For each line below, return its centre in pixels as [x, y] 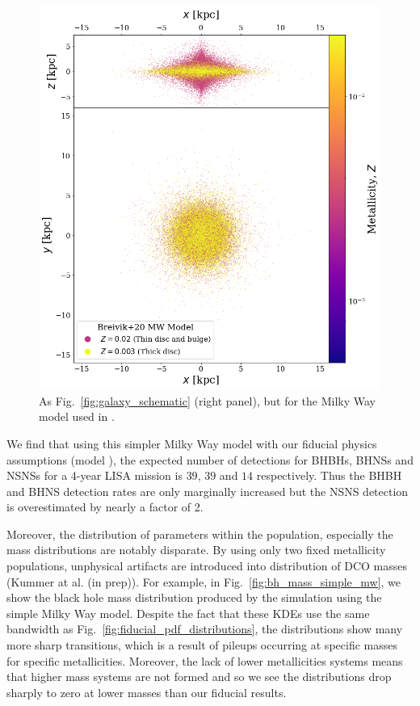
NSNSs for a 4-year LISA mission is [94, 475]
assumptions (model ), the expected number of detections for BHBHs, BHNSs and [210, 459]
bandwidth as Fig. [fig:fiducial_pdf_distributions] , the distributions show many [205, 629]
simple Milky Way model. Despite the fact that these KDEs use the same [188, 613]
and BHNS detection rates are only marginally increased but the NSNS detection [208, 491]
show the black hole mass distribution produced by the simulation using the [194, 597]
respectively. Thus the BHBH [329, 475]
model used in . [77, 416]
